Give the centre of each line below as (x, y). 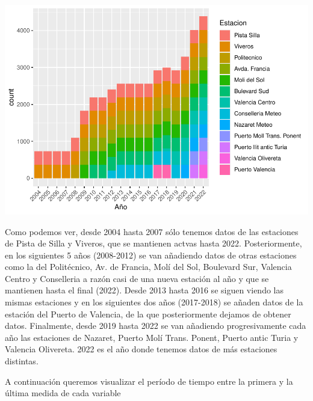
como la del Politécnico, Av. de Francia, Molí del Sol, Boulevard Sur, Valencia (148, 267)
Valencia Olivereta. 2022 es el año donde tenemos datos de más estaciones (141, 349)
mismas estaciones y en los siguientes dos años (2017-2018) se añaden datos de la (154, 302)
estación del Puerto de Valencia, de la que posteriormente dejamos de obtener (148, 314)
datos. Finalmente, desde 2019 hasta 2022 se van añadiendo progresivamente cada (156, 326)
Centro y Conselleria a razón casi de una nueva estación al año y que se (137, 278)
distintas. (22, 361)
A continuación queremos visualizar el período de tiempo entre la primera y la (149, 381)
